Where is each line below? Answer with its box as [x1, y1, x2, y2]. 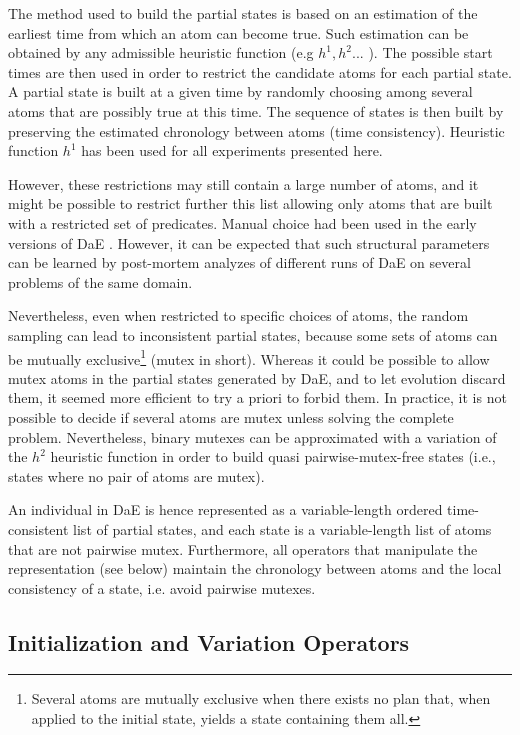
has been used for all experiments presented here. [81, 140, 383, 161]
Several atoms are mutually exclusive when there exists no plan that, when [31, 688, 491, 709]
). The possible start [368, 42, 493, 63]
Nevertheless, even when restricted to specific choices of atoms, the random [8, 305, 469, 326]
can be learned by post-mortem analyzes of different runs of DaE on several [8, 252, 471, 273]
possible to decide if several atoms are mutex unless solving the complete [8, 406, 454, 427]
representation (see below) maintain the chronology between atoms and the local [8, 558, 502, 579]
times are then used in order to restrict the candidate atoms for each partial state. [8, 61, 512, 82]
